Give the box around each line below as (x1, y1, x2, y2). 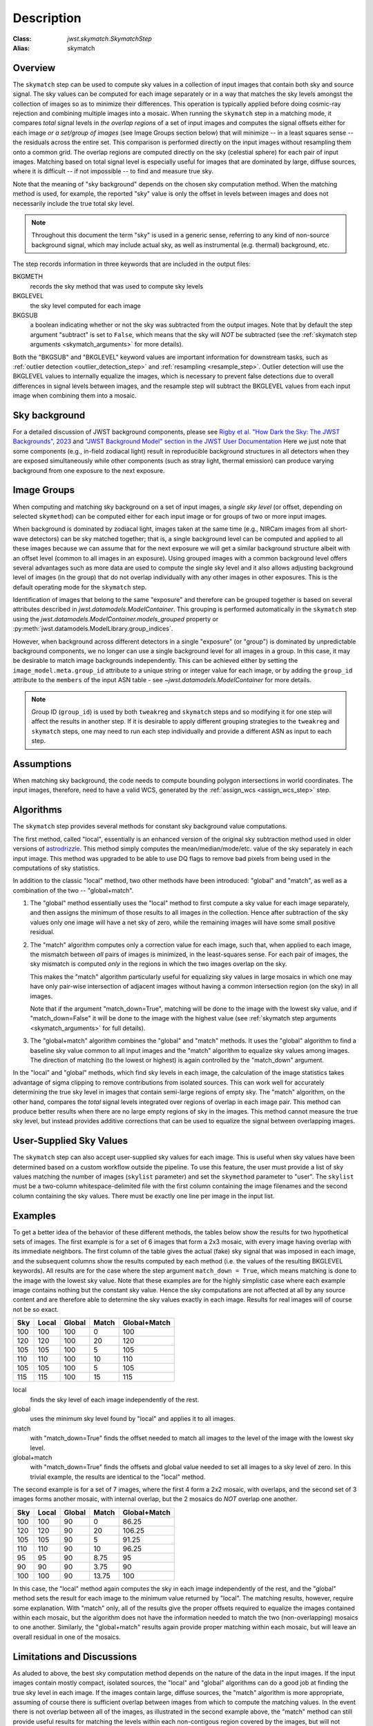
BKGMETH (12, 273, 44, 281)
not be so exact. (12, 1305, 59, 1313)
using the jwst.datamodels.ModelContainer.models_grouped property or (12, 614, 219, 623)
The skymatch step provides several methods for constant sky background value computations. (12, 822, 287, 831)
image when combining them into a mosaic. (12, 391, 137, 400)
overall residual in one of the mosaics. (12, 1633, 121, 1641)
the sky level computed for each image (30, 301, 141, 310)
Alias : (12, 43, 30, 52)
